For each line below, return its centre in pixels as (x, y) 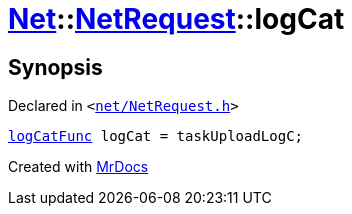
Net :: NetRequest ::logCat (176, 19)
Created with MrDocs (78, 167)
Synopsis (55, 67)
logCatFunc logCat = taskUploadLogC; (156, 136)
